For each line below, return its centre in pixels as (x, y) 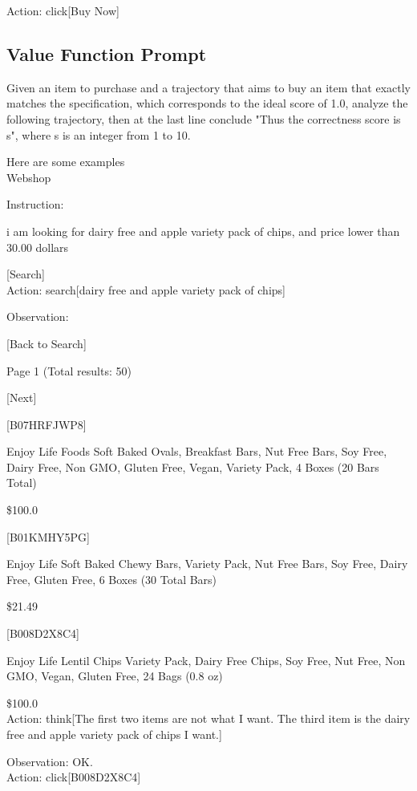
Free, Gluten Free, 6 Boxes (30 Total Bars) (112, 579)
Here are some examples (66, 162)
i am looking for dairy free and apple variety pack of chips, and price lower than (203, 231)
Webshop (29, 177)
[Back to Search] (47, 343)
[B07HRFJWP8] (47, 424)
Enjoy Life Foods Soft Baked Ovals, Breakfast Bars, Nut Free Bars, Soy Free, (197, 451)
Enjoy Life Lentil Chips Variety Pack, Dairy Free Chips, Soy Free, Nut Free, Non (206, 660)
